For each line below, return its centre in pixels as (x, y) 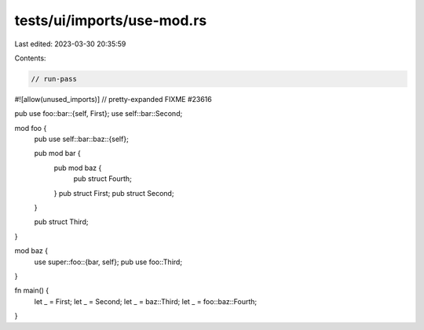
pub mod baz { (78, 168)
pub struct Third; (61, 222)
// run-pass (54, 79)
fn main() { (32, 291)
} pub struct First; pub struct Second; (114, 193)
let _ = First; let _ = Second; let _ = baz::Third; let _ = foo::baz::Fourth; (146, 301)
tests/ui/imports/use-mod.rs (111, 20)
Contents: (30, 58)
